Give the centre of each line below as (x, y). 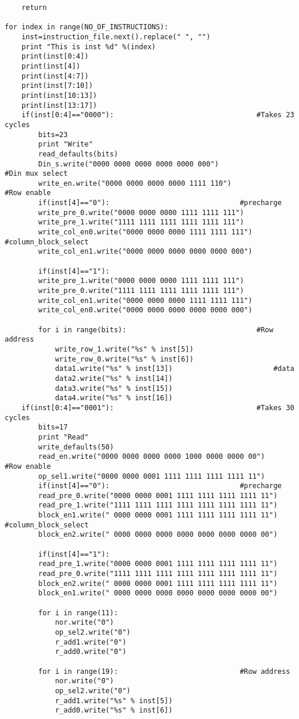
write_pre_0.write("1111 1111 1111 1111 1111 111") (141, 291)
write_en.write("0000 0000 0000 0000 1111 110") (135, 183)
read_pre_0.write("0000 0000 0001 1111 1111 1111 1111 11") (158, 495)
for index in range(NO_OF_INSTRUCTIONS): (87, 27)
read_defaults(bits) (78, 154)
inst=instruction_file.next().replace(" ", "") (116, 37)
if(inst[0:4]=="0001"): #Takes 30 (158, 408)
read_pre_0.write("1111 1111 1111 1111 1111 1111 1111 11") (158, 574)
